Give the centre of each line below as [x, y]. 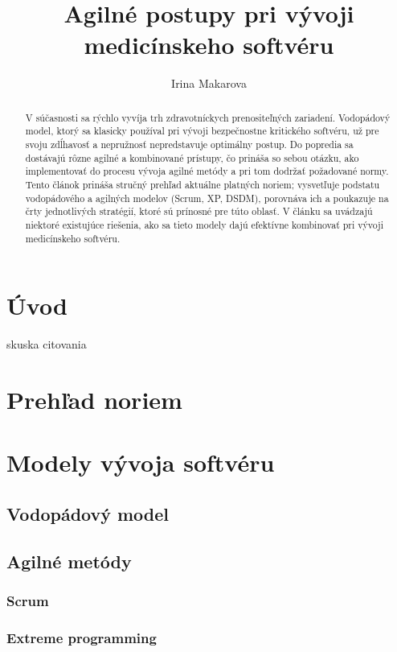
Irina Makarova [209, 83]
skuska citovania [47, 344]
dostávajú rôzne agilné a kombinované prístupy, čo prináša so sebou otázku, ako [192, 157]
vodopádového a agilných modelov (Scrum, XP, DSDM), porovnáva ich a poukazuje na [207, 198]
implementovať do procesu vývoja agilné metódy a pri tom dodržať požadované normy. [207, 171]
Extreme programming [82, 637]
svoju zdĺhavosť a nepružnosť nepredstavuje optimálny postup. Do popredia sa [189, 144]
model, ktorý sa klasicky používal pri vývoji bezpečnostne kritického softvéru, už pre [202, 131]
